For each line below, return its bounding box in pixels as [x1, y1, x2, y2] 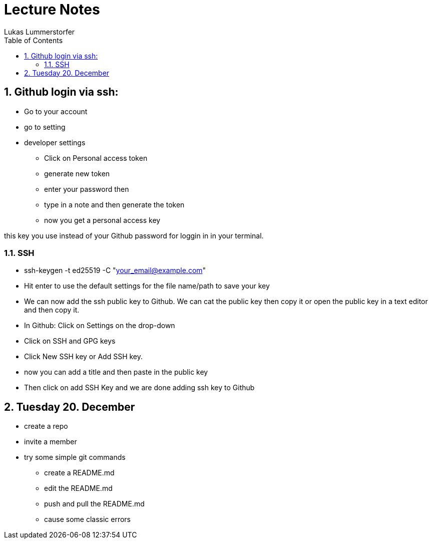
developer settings [24, 138, 86, 147]
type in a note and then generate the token [44, 200, 185, 209]
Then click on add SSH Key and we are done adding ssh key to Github [24, 383, 255, 392]
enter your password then [44, 184, 129, 193]
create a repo [24, 422, 68, 431]
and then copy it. [24, 306, 80, 315]
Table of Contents [4, 36, 63, 45]
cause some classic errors [44, 515, 131, 524]
